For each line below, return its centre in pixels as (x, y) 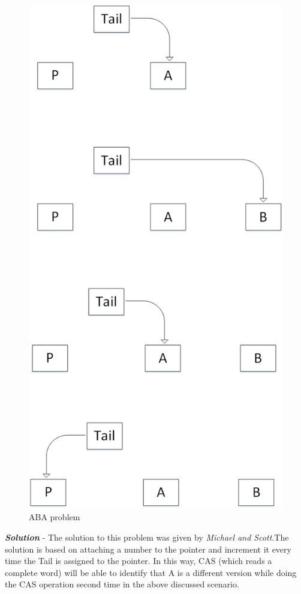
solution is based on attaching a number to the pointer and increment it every (148, 549)
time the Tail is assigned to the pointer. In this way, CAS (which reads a (139, 561)
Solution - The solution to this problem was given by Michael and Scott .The (147, 537)
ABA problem (55, 517)
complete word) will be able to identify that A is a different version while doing (151, 572)
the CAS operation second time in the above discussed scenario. (122, 584)
